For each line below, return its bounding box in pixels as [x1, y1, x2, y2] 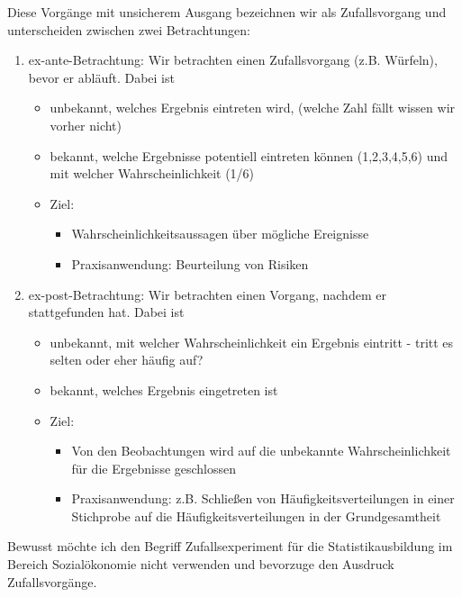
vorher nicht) [50, 115, 122, 134]
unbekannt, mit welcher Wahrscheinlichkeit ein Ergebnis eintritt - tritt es [50, 332, 454, 351]
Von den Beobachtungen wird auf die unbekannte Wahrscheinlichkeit [71, 441, 451, 460]
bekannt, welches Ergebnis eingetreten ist [50, 380, 278, 399]
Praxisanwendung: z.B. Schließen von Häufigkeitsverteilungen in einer [71, 489, 455, 508]
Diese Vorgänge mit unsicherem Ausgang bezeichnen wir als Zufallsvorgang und [7, 3, 447, 21]
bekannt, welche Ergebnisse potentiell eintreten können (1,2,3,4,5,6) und [50, 146, 448, 165]
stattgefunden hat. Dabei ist [28, 303, 185, 321]
